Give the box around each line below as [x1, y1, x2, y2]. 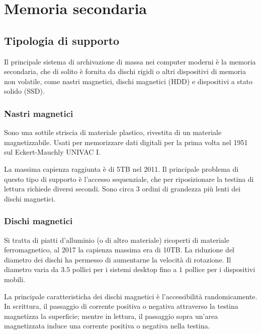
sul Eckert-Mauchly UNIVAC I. [4, 147, 101, 157]
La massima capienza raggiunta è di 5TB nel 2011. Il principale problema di [4, 163, 239, 174]
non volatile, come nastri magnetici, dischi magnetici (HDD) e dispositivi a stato [4, 76, 252, 86]
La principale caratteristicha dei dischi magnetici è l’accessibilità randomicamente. [4, 291, 257, 301]
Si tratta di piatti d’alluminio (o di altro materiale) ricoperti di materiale [4, 234, 229, 245]
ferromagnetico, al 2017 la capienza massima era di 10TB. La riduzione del [4, 244, 234, 255]
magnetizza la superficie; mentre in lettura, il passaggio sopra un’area [4, 310, 218, 321]
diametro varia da [4, 264, 59, 275]
